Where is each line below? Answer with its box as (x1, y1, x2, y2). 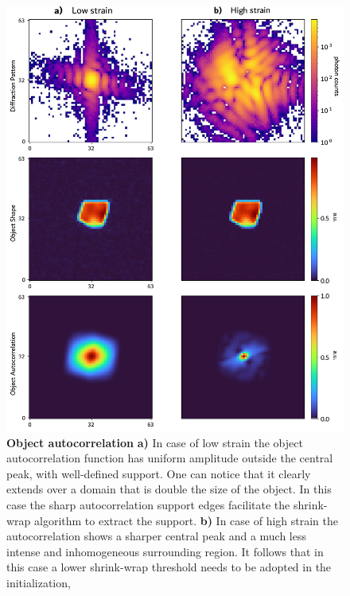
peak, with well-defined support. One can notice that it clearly (6, 465, 311, 481)
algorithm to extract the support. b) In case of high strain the (34, 512, 338, 528)
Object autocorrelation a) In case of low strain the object (6, 434, 303, 450)
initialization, (6, 574, 71, 590)
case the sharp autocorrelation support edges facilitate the (6, 497, 290, 512)
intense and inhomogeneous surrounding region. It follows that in (6, 543, 324, 559)
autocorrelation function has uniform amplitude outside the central (6, 450, 333, 466)
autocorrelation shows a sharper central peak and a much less (6, 528, 307, 544)
